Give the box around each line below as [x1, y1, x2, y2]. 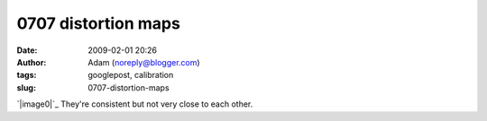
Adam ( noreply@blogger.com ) [87, 56, 200, 67]
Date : [16, 45, 38, 56]
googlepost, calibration [87, 70, 174, 81]
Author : [16, 56, 47, 67]
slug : [16, 82, 36, 93]
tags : [16, 70, 37, 81]
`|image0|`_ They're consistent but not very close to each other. [16, 99, 253, 109]
